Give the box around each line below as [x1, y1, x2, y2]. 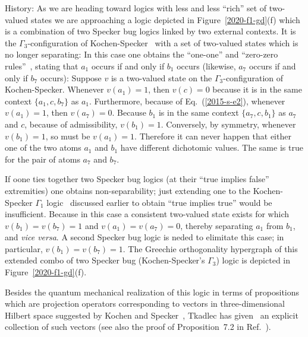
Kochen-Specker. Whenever [5, 83, 104, 96]
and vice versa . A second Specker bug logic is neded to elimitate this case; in [5, 231, 284, 243]
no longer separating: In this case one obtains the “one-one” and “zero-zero [5, 48, 278, 61]
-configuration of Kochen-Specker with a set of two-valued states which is [27, 36, 298, 49]
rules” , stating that [5, 59, 78, 72]
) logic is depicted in [216, 254, 291, 266]
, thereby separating [180, 219, 253, 231]
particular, [5, 242, 43, 255]
